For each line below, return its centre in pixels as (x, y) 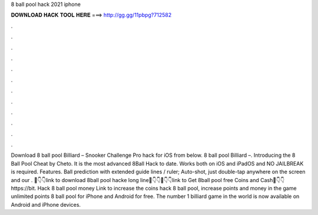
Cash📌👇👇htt (272, 180)
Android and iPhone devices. (46, 204)
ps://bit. (24, 189)
